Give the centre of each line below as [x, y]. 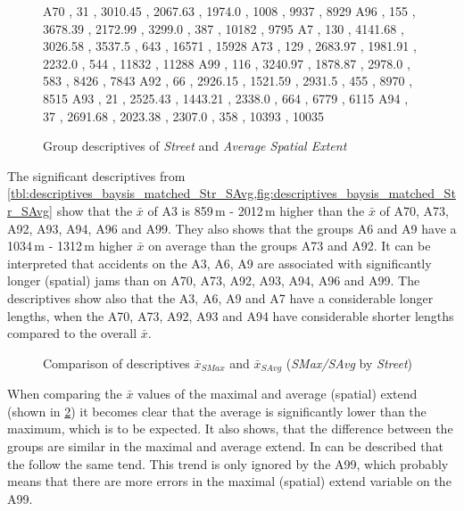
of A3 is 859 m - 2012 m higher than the [256, 210]
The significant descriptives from [96, 175]
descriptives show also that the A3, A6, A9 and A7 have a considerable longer [220, 297]
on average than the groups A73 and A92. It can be [290, 246]
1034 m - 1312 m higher [70, 246]
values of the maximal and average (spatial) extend [278, 394]
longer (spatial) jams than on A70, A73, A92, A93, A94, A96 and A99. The [214, 280]
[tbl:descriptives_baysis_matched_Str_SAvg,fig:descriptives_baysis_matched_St [232, 193]
